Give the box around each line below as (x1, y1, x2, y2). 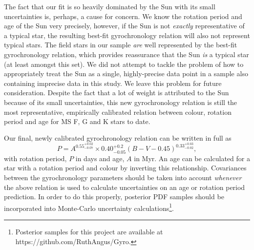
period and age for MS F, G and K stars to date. (4, 116, 150, 126)
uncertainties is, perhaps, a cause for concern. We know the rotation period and (4, 11, 242, 21)
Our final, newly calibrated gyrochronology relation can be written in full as (4, 132, 232, 143)
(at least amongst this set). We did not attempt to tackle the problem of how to (4, 59, 244, 69)
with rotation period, (4, 153, 67, 163)
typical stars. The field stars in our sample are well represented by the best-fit (4, 40, 237, 50)
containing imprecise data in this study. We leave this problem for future (4, 78, 222, 88)
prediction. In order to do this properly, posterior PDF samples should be (4, 191, 224, 202)
